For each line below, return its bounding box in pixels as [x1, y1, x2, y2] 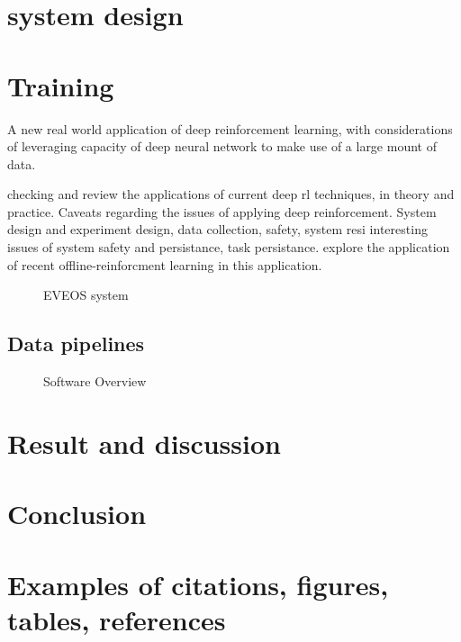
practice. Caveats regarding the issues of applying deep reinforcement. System [7, 202, 437, 221]
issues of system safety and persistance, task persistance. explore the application [7, 238, 450, 257]
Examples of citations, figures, [7, 565, 389, 602]
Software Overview [43, 372, 147, 391]
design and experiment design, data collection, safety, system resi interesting [7, 220, 428, 239]
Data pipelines [7, 330, 145, 357]
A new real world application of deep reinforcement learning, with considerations [7, 119, 453, 138]
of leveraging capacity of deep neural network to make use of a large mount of [7, 137, 437, 156]
